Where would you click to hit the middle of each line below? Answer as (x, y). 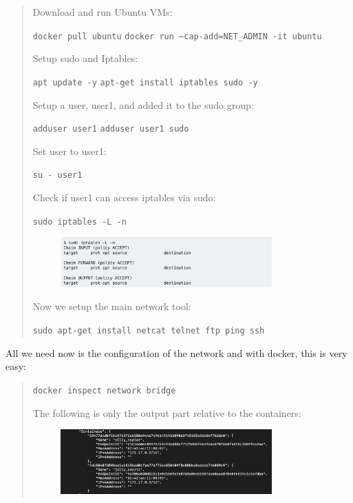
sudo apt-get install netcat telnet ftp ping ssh (149, 331)
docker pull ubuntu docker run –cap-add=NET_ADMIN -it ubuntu (177, 36)
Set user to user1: (69, 151)
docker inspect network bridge (104, 390)
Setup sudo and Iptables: (85, 58)
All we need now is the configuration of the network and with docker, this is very (176, 352)
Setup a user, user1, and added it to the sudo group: (143, 104)
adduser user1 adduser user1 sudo (111, 129)
